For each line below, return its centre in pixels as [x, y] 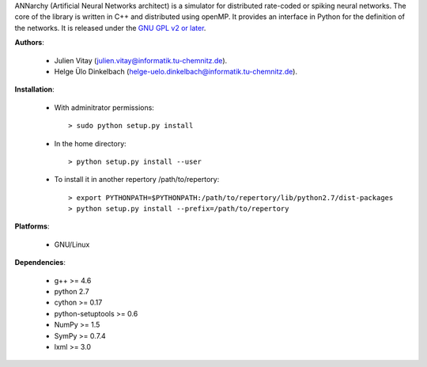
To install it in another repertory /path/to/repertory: [137, 180]
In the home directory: [90, 143]
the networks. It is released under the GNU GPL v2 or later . [110, 28]
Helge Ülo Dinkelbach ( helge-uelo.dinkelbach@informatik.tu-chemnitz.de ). [176, 71]
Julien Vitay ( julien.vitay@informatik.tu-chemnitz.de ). [141, 60]
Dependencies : [40, 263]
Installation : [34, 89]
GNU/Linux [72, 244]
